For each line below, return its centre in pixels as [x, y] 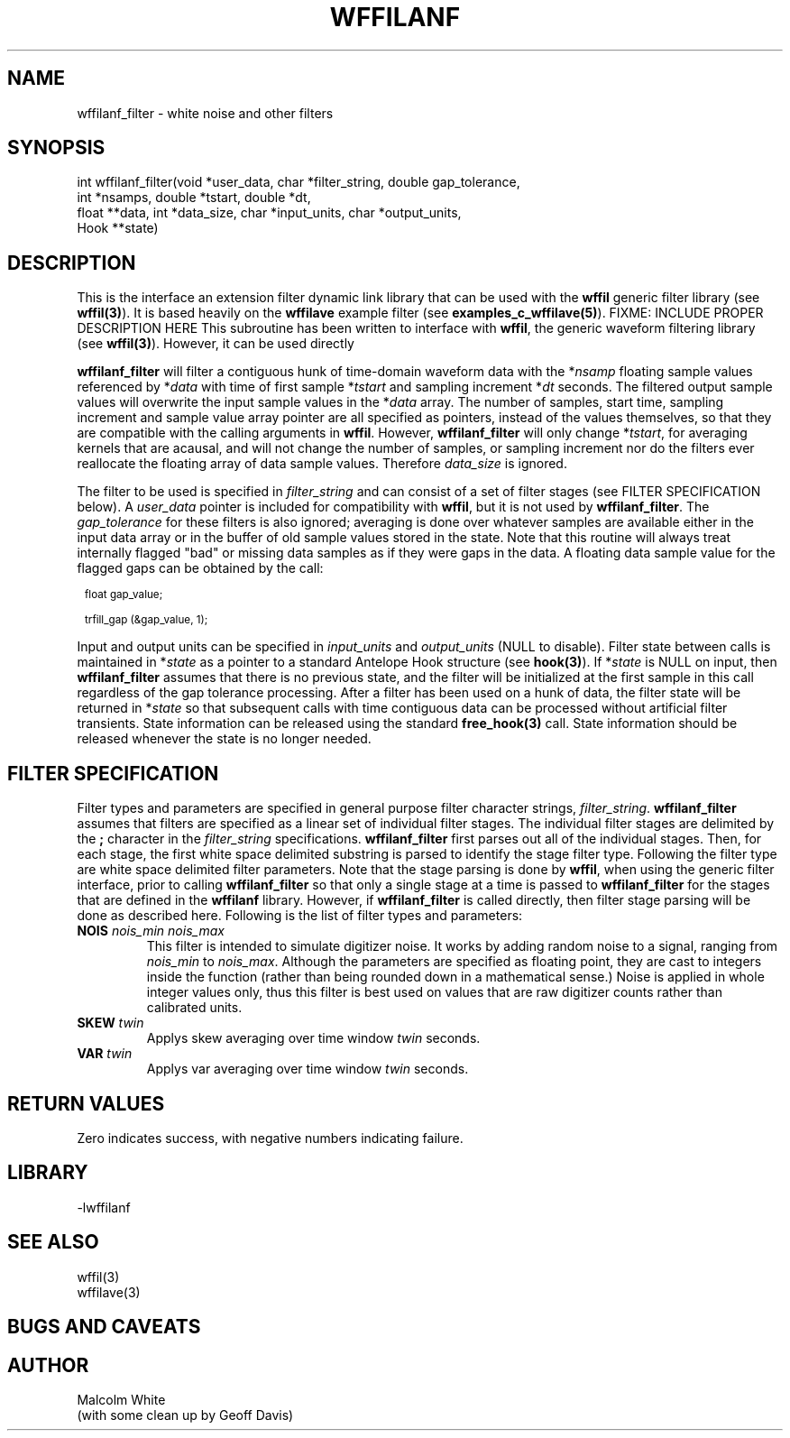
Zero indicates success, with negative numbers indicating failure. [270, 1138]
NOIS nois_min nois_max [151, 931]
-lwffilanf [104, 1207]
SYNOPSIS [56, 148]
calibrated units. [194, 1008]
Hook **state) [118, 228]
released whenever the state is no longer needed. [224, 739]
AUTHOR [48, 1365]
